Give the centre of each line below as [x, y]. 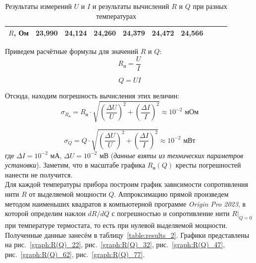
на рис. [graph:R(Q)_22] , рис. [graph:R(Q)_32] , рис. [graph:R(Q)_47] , [115, 244]
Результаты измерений [38, 6]
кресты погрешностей [208, 165]
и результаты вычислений [131, 6]
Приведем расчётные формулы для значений [72, 51]
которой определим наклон [45, 213]
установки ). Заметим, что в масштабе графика [75, 165]
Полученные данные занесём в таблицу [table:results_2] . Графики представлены [127, 235]
